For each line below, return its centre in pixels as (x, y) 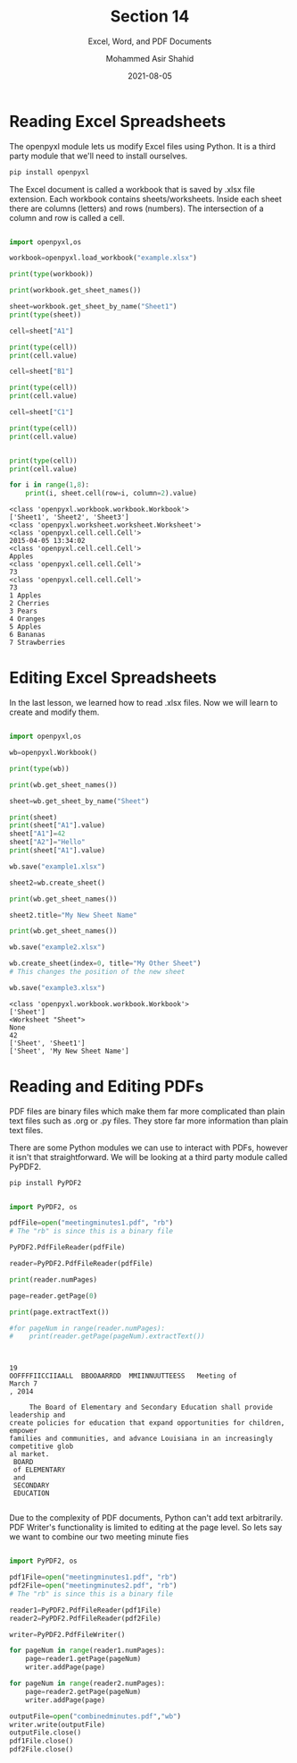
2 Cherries (29, 604)
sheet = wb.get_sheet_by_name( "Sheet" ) (79, 801)
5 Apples (25, 627)
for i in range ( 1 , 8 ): (49, 485)
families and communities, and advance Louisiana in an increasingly (141, 1439)
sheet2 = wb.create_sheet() (57, 883)
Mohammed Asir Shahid (150, 58)
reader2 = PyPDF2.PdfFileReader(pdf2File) (86, 1618)
